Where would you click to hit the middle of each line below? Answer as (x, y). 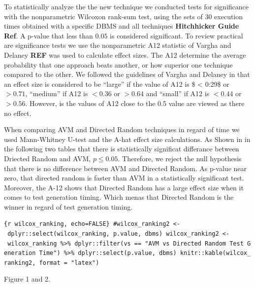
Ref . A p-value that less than (48, 35)
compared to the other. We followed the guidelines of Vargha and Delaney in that (127, 74)
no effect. (18, 113)
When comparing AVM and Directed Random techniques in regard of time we (122, 129)
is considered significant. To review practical (176, 35)
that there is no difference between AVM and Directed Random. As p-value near (125, 168)
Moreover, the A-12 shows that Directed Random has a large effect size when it (124, 187)
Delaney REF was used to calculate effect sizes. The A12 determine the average (125, 54)
